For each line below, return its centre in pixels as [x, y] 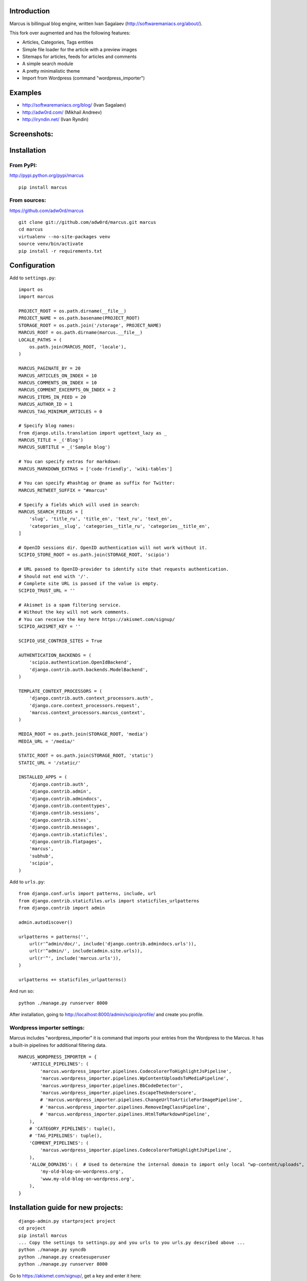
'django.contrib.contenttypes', [70, 806]
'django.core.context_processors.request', [84, 705]
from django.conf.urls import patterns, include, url [87, 894]
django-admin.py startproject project [67, 1221]
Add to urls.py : [27, 882]
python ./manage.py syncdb [52, 1250]
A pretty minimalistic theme [51, 71]
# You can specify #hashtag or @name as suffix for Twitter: [97, 483]
